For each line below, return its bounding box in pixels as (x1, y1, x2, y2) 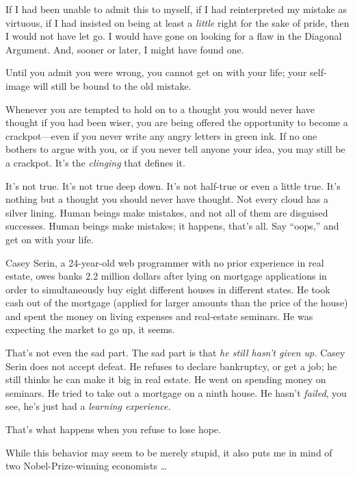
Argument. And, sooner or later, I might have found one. (5, 42, 244, 56)
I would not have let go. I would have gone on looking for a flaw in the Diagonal (5, 29, 342, 43)
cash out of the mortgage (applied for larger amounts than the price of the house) (5, 295, 348, 310)
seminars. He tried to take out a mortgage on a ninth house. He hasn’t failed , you (5, 385, 347, 400)
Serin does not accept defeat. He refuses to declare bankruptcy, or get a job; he (5, 358, 337, 373)
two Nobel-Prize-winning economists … (5, 458, 168, 473)
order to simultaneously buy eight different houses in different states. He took (5, 282, 330, 296)
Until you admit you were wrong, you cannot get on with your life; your (5, 65, 307, 79)
